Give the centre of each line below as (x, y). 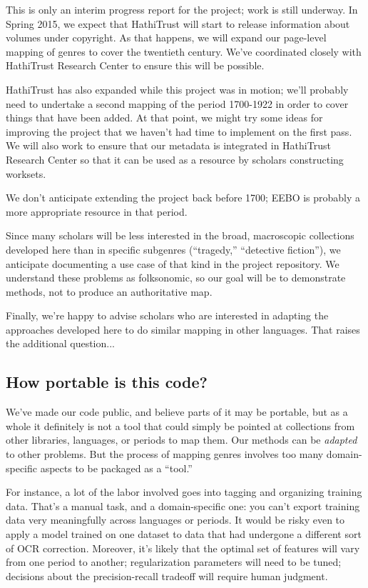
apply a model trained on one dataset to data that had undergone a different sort (184, 534)
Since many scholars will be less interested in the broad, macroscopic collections (180, 235)
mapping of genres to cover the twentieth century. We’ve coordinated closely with (184, 51)
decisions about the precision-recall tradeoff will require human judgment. (167, 575)
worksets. (26, 173)
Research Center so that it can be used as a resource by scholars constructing (175, 159)
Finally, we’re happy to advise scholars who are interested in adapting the (167, 315)
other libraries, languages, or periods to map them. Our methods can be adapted (182, 440)
